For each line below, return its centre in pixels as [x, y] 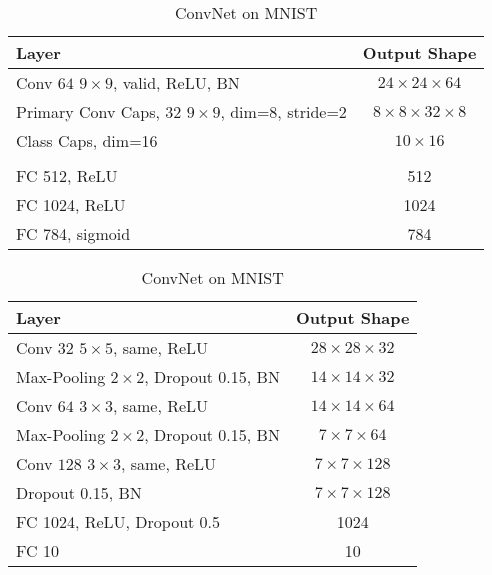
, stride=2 [312, 111]
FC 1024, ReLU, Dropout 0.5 [118, 521]
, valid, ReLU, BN [176, 82]
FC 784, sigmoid [73, 233]
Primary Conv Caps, [88, 111]
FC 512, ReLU [67, 175]
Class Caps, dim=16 [87, 140]
